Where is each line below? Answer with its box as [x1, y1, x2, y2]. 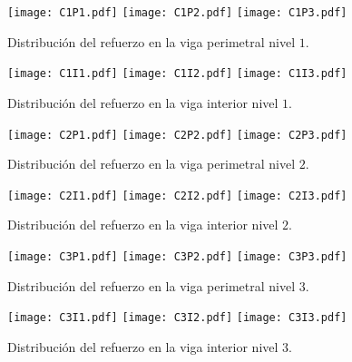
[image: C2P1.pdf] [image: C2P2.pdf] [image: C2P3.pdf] [7, 128, 347, 142]
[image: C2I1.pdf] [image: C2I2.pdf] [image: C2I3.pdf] [7, 189, 347, 202]
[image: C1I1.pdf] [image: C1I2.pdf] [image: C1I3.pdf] [7, 67, 347, 81]
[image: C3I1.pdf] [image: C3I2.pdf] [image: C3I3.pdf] [7, 311, 347, 325]
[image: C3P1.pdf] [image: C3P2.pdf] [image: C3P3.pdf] [7, 250, 347, 263]
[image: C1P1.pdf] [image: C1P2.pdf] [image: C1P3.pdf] [7, 6, 347, 19]
